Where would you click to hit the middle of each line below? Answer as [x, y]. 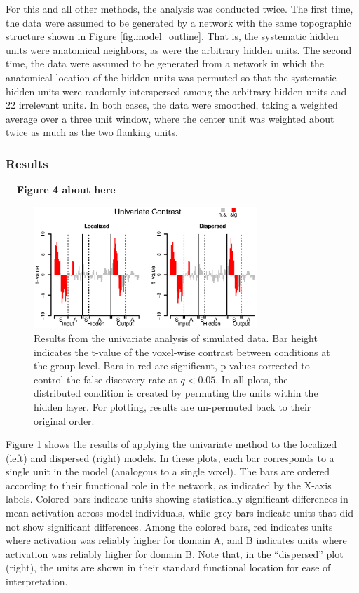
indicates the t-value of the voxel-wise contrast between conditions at [182, 352]
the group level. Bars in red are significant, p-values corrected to [172, 366]
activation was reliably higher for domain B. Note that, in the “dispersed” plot [175, 553]
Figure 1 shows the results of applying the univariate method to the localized [171, 444]
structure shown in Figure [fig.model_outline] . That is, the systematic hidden [172, 36]
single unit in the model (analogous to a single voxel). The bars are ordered [168, 471]
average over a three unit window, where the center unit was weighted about [170, 118]
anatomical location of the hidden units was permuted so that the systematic [171, 77]
